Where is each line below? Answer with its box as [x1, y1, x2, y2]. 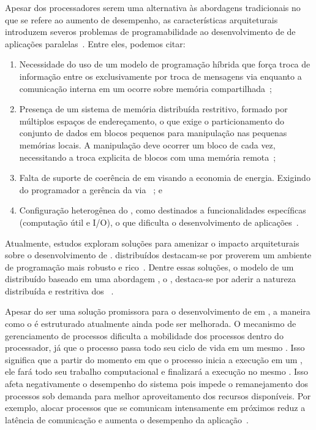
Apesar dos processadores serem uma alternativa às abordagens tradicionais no [5, 1, 301, 13]
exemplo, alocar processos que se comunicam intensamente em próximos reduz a [5, 401, 306, 414]
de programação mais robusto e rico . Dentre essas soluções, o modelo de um [5, 260, 294, 273]
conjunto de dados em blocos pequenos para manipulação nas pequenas [19, 126, 287, 139]
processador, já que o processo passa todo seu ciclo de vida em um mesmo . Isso [5, 341, 305, 354]
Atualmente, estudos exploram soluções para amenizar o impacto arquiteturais [5, 236, 299, 249]
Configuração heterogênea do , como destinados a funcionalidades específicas [19, 204, 306, 217]
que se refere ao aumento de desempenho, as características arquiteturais [5, 13, 278, 26]
